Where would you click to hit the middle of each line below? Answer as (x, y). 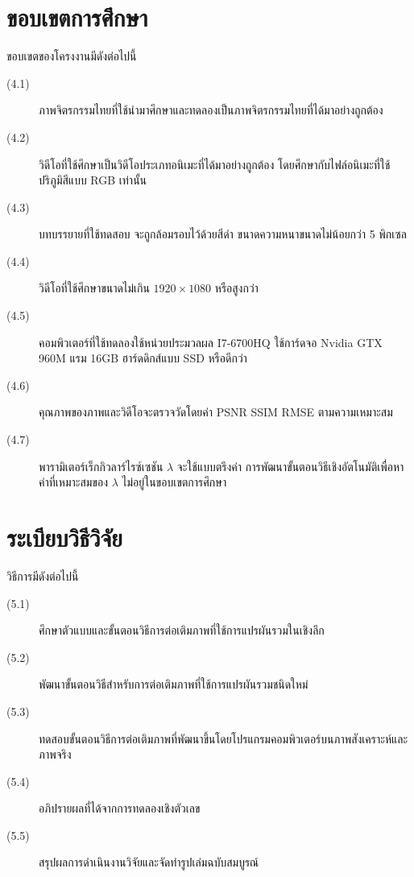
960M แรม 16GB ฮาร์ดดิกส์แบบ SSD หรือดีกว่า (143, 358)
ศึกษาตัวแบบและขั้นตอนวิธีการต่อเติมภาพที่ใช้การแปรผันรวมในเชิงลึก (182, 630)
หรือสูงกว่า (236, 288)
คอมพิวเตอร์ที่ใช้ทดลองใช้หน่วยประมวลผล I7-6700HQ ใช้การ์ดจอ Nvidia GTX (211, 342)
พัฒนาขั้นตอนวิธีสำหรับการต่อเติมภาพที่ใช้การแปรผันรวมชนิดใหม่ (174, 684)
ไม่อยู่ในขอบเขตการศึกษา (174, 482)
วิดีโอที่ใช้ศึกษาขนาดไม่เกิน (94, 288)
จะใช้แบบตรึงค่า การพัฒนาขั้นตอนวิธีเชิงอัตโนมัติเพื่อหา (290, 466)
